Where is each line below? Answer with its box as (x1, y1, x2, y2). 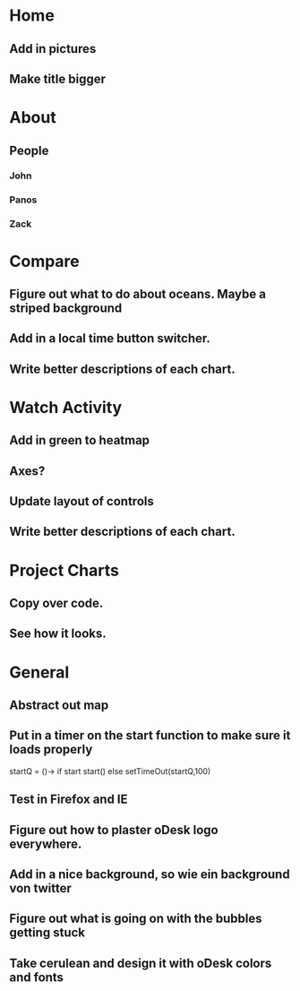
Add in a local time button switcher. (9, 331, 210, 346)
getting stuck (9, 925, 86, 941)
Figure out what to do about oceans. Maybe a (9, 286, 267, 301)
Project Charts (9, 560, 119, 581)
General (9, 662, 70, 682)
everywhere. (9, 836, 82, 851)
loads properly (9, 742, 93, 757)
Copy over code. (9, 596, 104, 610)
